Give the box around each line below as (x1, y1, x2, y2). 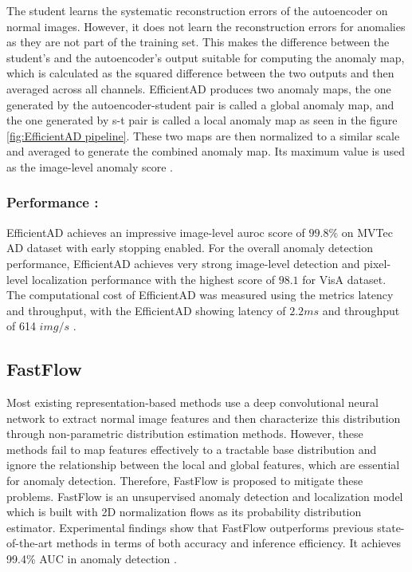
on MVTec (341, 223, 393, 240)
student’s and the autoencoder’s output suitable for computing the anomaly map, (6, 49, 405, 65)
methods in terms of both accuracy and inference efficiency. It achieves (56, 535, 402, 551)
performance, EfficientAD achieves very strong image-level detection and (6, 254, 360, 271)
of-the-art (6, 535, 53, 551)
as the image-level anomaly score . (6, 158, 173, 175)
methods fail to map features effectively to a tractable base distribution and (6, 440, 377, 457)
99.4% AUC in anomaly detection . (6, 550, 177, 567)
